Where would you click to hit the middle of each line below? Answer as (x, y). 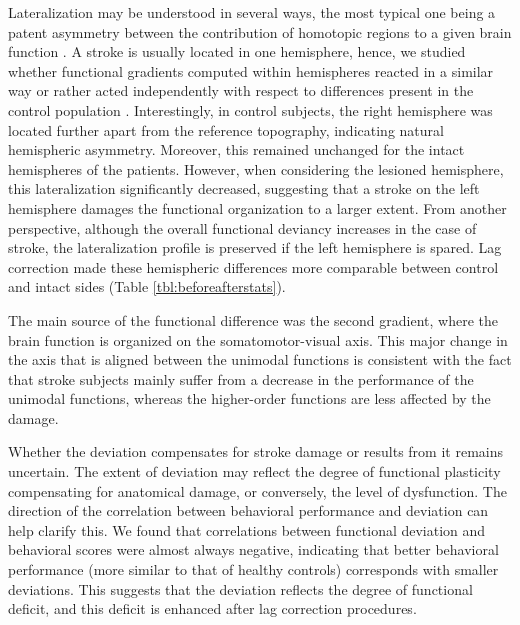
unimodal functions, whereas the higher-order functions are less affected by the (249, 398)
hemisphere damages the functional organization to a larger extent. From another (257, 207)
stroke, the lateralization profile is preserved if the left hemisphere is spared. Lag (255, 247)
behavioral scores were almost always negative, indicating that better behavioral (253, 549)
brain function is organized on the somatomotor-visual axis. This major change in (258, 339)
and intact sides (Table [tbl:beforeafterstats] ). (147, 286)
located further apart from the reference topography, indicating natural (226, 129)
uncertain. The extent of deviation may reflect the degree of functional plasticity (254, 471)
